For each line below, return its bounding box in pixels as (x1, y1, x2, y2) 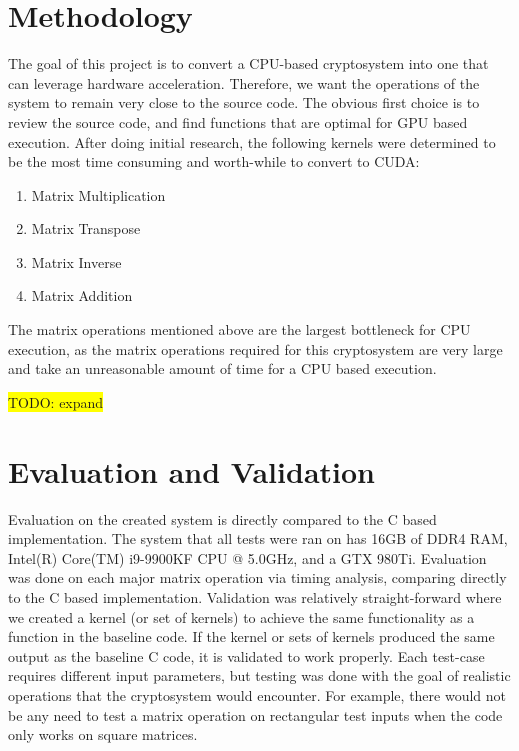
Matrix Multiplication (31, 184, 166, 205)
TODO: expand (8, 391, 104, 412)
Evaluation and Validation (8, 450, 375, 491)
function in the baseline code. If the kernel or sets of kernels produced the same (8, 626, 495, 647)
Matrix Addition (31, 285, 133, 306)
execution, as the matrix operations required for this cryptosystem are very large (8, 338, 503, 359)
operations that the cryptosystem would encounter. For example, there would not (8, 684, 507, 705)
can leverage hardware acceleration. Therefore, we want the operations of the (8, 72, 480, 93)
